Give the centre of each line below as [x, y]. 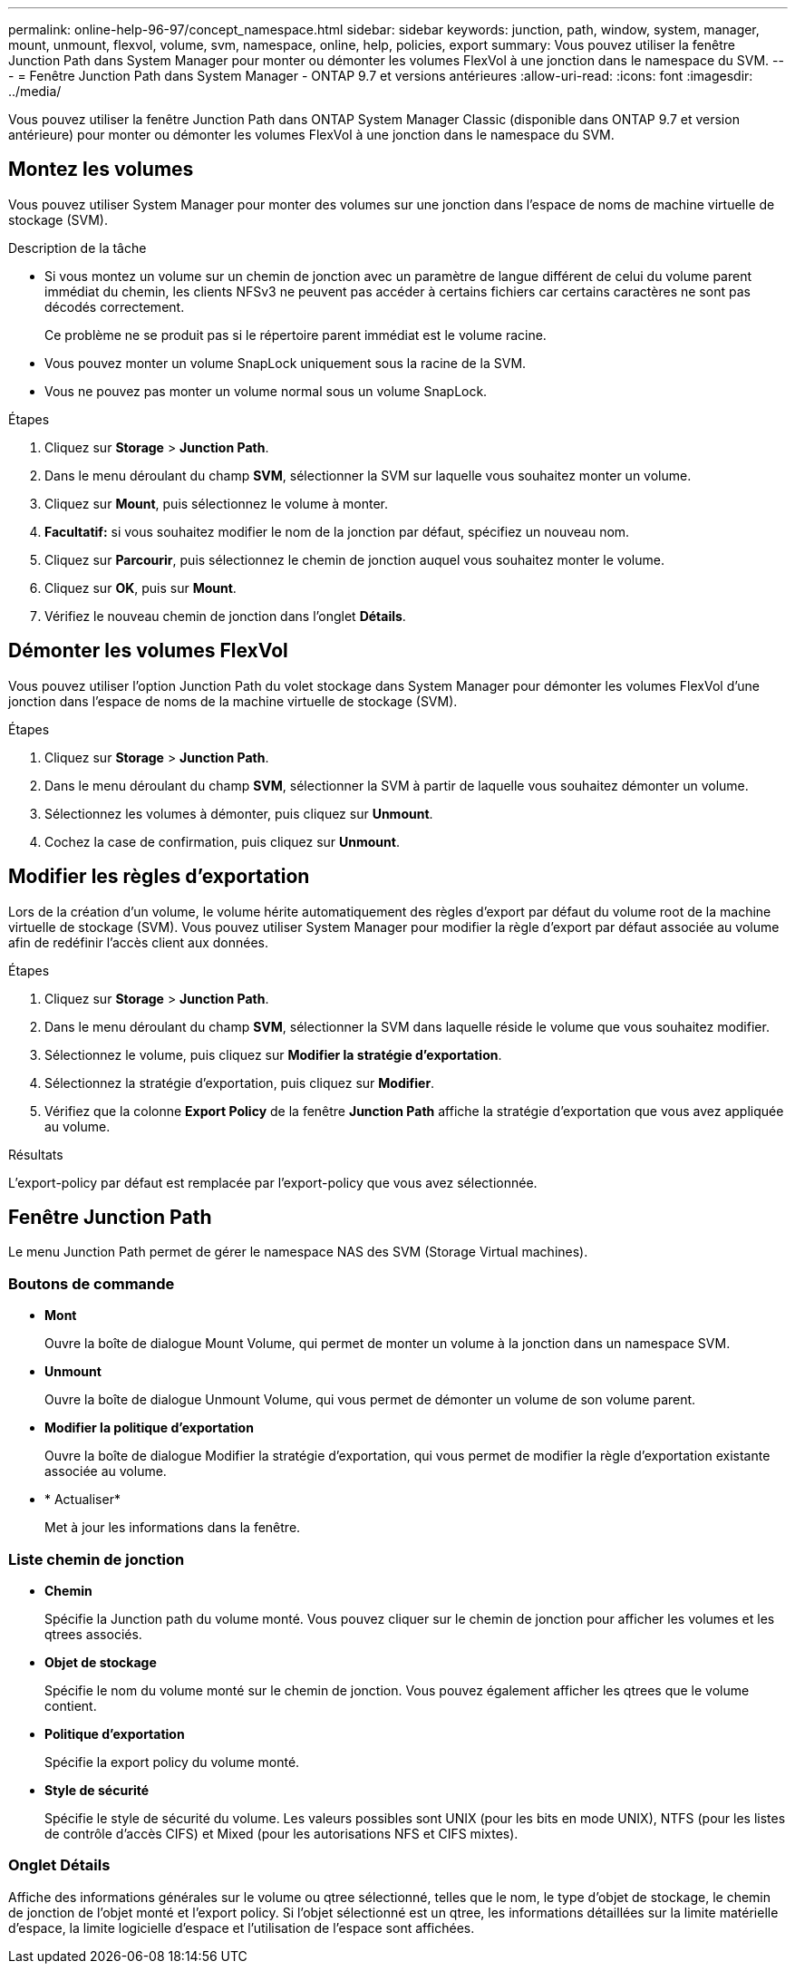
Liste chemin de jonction [97, 1559]
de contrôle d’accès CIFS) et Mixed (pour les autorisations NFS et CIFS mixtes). [281, 1833]
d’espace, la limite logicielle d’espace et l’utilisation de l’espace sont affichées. [242, 1927]
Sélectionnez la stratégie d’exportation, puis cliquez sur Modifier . [240, 1083]
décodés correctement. [115, 306]
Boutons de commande [92, 1283]
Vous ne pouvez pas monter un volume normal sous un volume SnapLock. [266, 391]
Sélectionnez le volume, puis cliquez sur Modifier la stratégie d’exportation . [273, 1054]
